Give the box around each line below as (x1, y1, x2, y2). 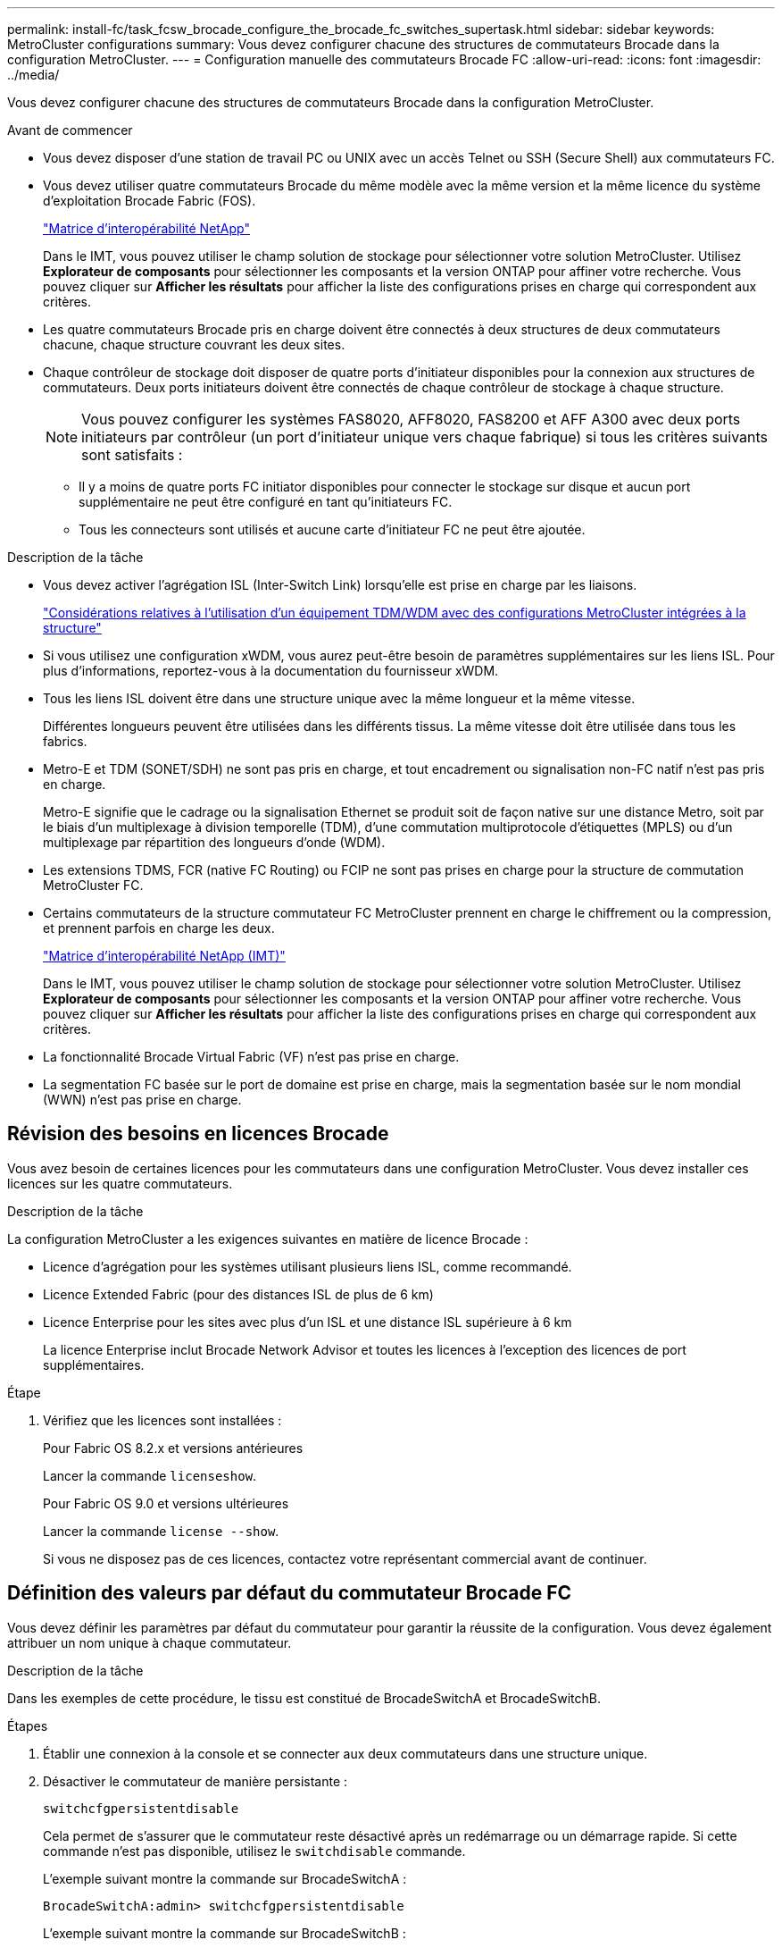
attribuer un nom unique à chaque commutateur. (7, 1634, 292, 1650)
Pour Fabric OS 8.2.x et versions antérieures (43, 1440, 304, 1456)
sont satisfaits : (81, 446, 183, 464)
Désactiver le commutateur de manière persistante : (43, 1773, 348, 1789)
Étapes (7, 1717, 48, 1734)
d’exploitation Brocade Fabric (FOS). (43, 193, 256, 208)
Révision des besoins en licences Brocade (7, 1122, 389, 1146)
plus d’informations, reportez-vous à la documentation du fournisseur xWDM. (43, 663, 499, 678)
